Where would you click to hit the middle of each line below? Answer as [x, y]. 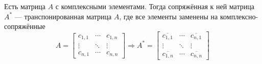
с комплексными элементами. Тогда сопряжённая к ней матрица [155, 6]
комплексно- [239, 16]
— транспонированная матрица [63, 16]
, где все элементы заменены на [169, 16]
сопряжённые [25, 26]
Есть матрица [25, 6]
